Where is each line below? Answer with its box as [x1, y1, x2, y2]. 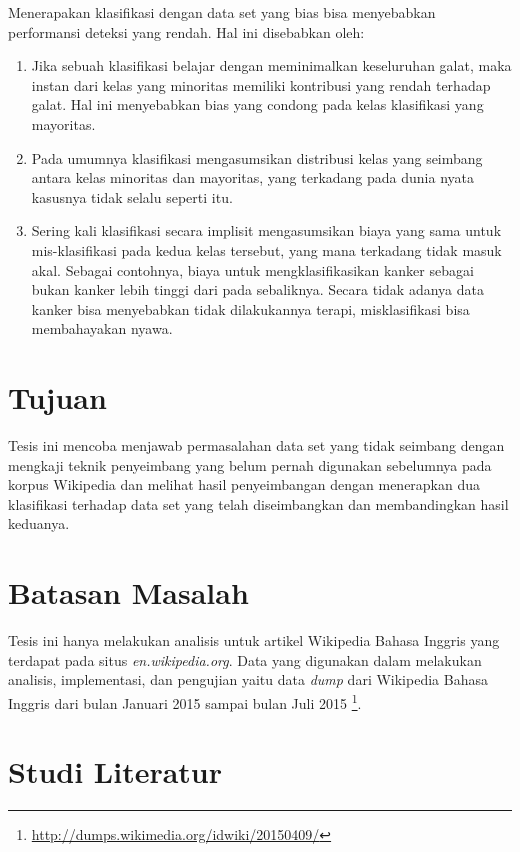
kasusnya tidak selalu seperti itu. [31, 186, 233, 207]
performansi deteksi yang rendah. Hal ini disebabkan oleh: [8, 21, 365, 42]
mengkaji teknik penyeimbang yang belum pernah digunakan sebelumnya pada [8, 454, 492, 475]
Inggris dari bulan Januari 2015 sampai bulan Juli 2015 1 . [8, 689, 362, 713]
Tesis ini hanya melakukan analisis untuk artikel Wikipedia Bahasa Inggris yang [8, 630, 500, 651]
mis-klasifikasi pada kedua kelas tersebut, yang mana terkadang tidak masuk [31, 239, 502, 260]
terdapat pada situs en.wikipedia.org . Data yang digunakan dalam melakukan [8, 649, 482, 670]
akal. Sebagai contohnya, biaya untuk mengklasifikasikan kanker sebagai [31, 259, 474, 280]
